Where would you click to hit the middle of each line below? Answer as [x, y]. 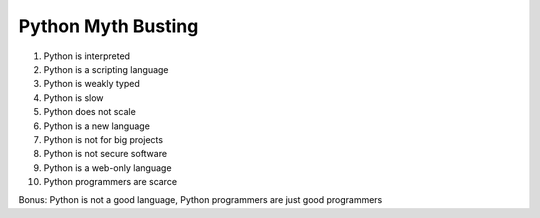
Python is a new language [96, 126]
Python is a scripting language [106, 69]
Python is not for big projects [103, 139]
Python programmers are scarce [110, 182]
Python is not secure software [105, 154]
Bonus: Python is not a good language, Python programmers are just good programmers [200, 200]
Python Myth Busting [108, 26]
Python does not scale [90, 112]
